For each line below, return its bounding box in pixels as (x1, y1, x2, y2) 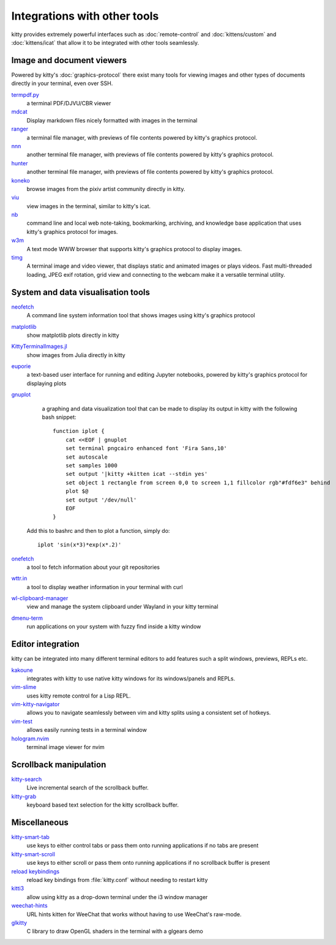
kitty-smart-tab (11, 834, 50, 841)
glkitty (11, 919, 28, 926)
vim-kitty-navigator (11, 701, 60, 708)
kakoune (11, 666, 34, 674)
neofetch (11, 303, 34, 311)
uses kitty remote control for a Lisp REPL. (26, 692, 131, 699)
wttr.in (11, 574, 28, 582)
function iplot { (53, 427, 105, 435)
